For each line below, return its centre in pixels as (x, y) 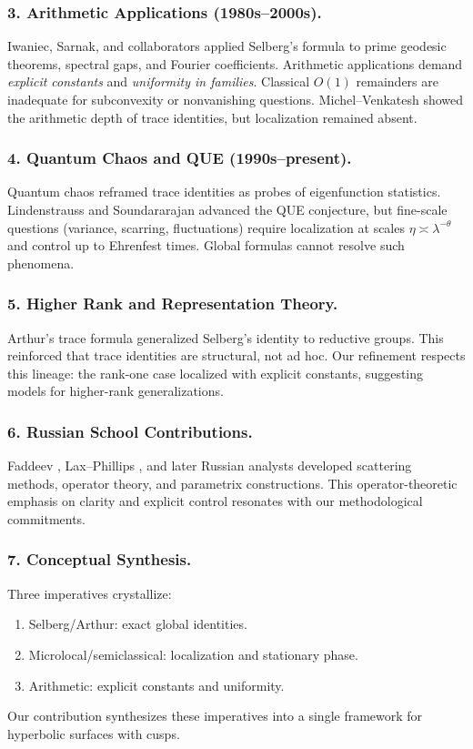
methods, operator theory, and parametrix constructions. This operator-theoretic (232, 483)
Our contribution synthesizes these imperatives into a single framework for (215, 716)
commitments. (47, 518)
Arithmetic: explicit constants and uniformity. (156, 685)
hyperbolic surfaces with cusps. (94, 733)
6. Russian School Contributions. (130, 431)
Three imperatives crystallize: (90, 593)
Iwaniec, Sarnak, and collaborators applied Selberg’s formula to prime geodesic (227, 46)
